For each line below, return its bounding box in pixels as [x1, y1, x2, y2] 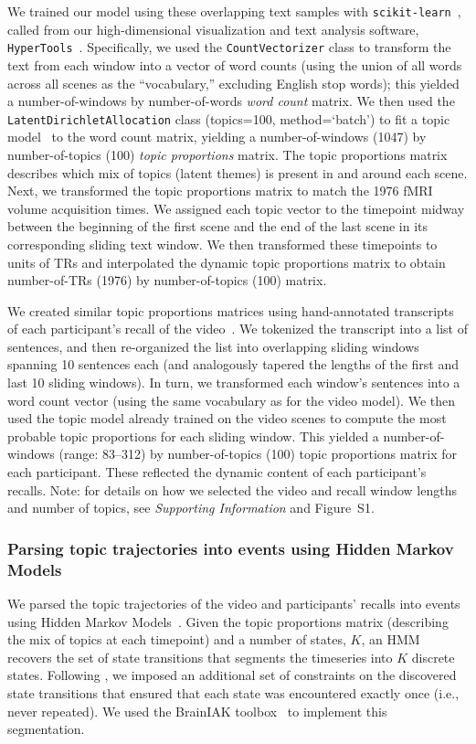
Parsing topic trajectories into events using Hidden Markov [7, 537, 454, 559]
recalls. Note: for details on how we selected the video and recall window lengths [7, 480, 457, 499]
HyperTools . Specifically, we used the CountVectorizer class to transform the [7, 37, 451, 57]
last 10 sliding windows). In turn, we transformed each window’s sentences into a [7, 373, 460, 392]
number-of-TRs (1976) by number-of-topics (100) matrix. [7, 271, 327, 290]
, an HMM [361, 630, 420, 649]
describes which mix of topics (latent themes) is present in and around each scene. [7, 163, 468, 182]
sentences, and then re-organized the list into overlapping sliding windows [7, 336, 419, 356]
